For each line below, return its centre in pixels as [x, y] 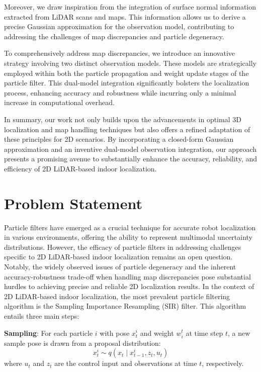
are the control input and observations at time [126, 363]
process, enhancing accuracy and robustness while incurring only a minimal [120, 92]
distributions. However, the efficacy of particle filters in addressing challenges [123, 247]
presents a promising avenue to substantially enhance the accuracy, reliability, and [131, 159]
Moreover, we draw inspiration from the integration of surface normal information [130, 7]
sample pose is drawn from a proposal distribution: [82, 343]
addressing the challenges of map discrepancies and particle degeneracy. [114, 36]
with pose [115, 333]
